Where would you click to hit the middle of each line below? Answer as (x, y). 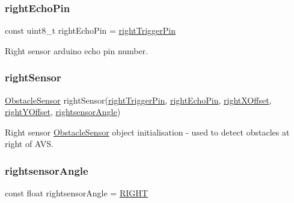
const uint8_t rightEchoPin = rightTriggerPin (90, 30)
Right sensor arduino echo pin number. (77, 50)
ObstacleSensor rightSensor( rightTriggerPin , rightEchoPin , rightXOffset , (138, 100)
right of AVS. (29, 144)
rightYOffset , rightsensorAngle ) (63, 112)
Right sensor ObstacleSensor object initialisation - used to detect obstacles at (147, 132)
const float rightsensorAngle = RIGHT (76, 193)
